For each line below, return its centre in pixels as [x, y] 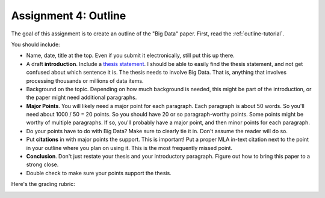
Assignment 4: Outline [69, 16]
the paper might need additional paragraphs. [82, 97]
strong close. [42, 164]
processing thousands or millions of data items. [85, 80]
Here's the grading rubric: [43, 184]
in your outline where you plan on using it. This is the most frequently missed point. [129, 148]
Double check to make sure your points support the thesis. [99, 173]
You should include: [36, 44]
